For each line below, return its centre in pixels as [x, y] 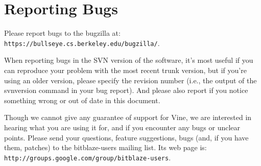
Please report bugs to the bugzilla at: [62, 33]
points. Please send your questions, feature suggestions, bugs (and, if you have [126, 137]
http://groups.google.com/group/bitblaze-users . [88, 157]
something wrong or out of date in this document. [82, 100]
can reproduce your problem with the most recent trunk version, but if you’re [125, 70]
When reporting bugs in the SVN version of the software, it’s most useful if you [129, 60]
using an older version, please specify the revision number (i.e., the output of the [130, 80]
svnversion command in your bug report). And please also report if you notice [126, 90]
